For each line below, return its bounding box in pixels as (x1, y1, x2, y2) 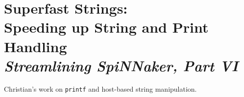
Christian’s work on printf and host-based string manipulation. (4, 83, 197, 94)
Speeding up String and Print (4, 17, 209, 37)
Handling (4, 36, 67, 56)
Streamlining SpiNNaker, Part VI (4, 55, 239, 76)
